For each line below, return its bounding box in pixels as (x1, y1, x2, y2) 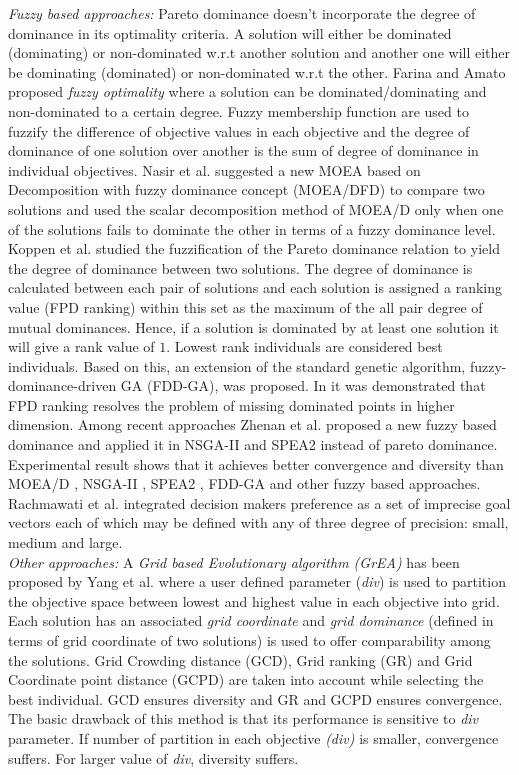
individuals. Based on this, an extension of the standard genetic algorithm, (8, 355, 466, 376)
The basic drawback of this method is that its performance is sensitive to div (8, 708, 479, 729)
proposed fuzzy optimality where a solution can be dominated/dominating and (8, 81, 487, 102)
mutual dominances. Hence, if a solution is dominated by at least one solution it (8, 316, 499, 337)
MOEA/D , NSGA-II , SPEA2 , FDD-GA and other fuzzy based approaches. (8, 473, 481, 494)
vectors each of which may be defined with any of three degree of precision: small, (8, 512, 509, 533)
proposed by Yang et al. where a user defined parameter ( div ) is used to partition (8, 571, 506, 592)
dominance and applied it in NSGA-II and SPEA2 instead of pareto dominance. (8, 434, 498, 455)
